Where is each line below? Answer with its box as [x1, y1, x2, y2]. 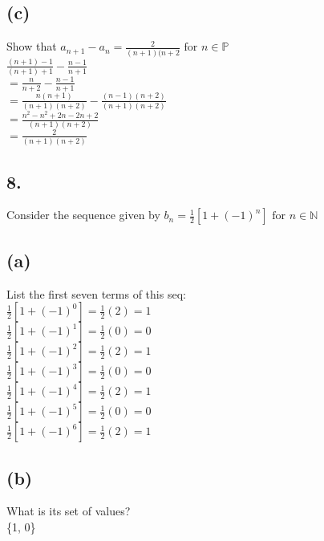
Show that [6, 38, 57, 55]
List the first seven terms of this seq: [6, 285, 186, 302]
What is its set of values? [6, 502, 131, 519]
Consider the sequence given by [6, 206, 160, 223]
